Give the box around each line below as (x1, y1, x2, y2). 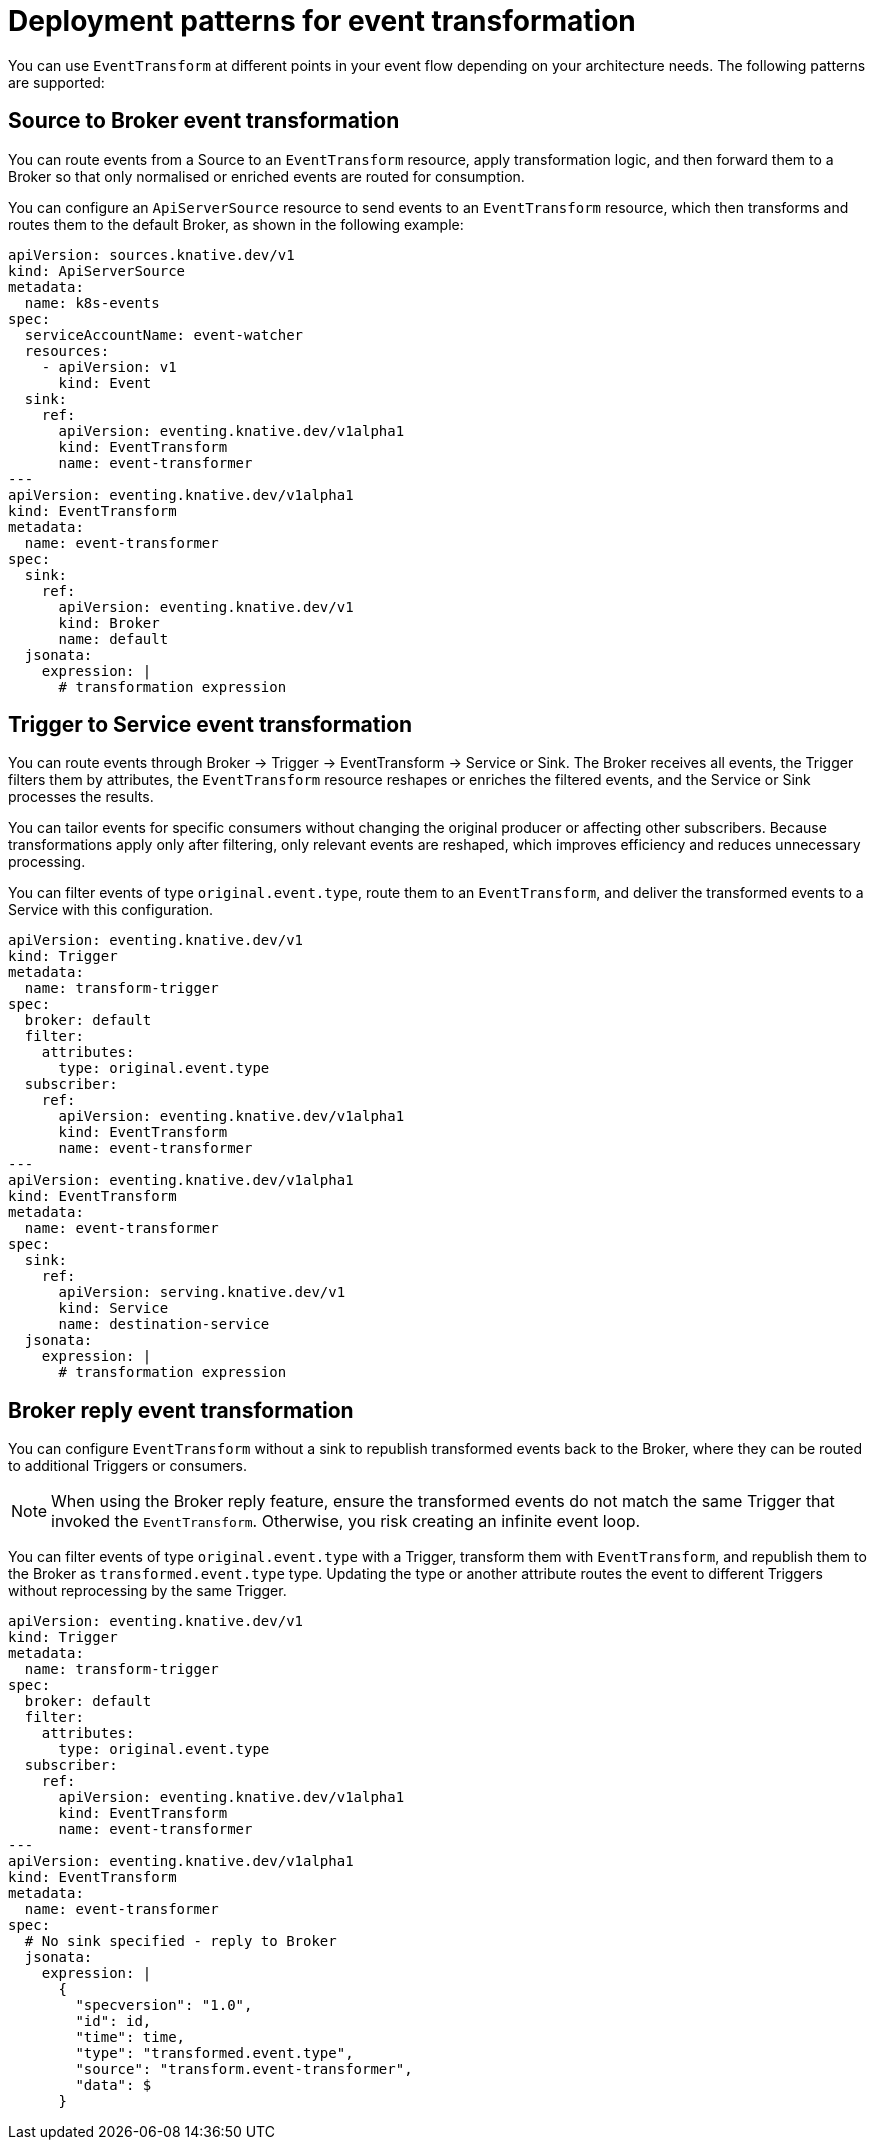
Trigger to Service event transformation (8, 712, 413, 738)
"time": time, (75, 2029, 186, 2046)
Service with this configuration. (8, 901, 214, 919)
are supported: (8, 73, 105, 91)
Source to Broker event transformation (8, 108, 400, 134)
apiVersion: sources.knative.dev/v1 (8, 246, 295, 263)
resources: (24, 342, 110, 359)
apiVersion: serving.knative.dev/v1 (58, 1284, 346, 1301)
